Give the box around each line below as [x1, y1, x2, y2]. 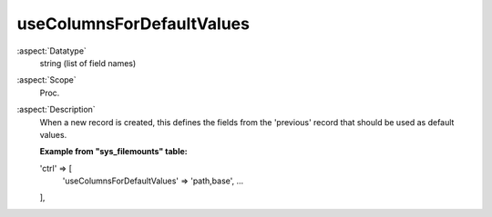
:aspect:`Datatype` [16, 45, 87, 56]
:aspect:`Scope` [16, 74, 77, 85]
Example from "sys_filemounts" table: [39, 146, 188, 157]
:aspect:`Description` [16, 104, 96, 115]
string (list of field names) [39, 57, 137, 68]
